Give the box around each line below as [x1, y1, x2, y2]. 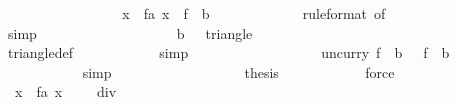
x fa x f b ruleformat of [122, 3, 386, 23]
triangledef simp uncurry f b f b [7, 42, 450, 63]
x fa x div [14, 81, 117, 102]
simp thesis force [82, 61, 395, 82]
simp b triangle [7, 22, 253, 43]
